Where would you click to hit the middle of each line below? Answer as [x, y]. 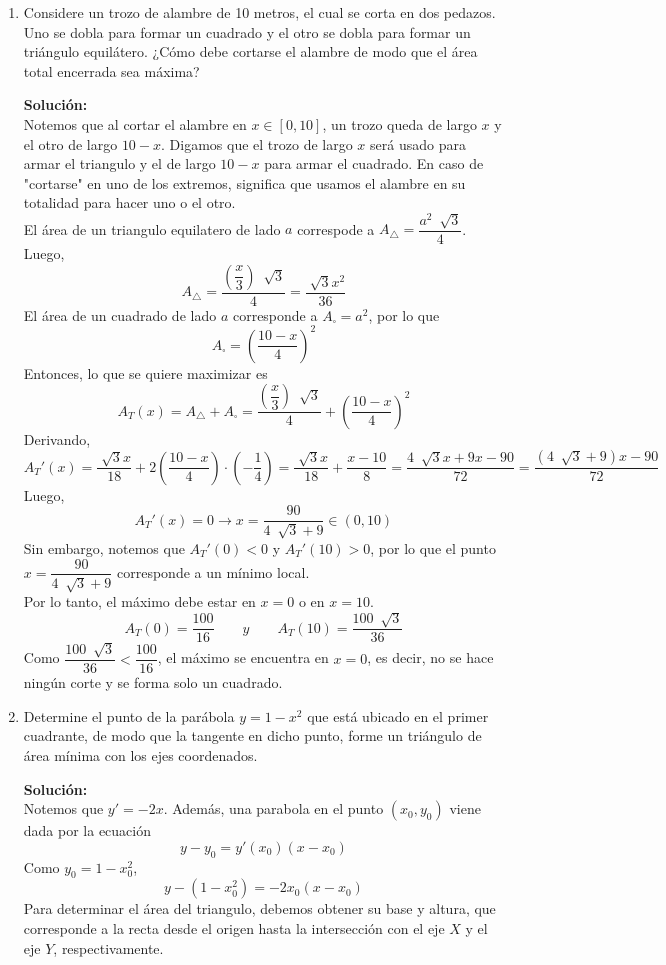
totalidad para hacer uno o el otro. [129, 202]
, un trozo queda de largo [399, 123]
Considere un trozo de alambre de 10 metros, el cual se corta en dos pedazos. [259, 12]
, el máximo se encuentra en [243, 657]
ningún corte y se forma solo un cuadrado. [153, 682]
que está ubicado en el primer [398, 715]
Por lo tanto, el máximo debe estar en [139, 600]
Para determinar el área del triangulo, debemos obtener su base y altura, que [259, 908]
